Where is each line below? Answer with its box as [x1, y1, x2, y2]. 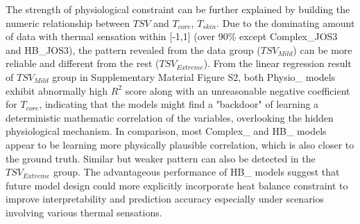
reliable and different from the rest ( [6, 56, 160, 71]
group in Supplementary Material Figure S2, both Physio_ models [52, 69, 336, 84]
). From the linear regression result [203, 56, 352, 71]
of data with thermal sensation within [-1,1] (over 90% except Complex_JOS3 [6, 29, 338, 44]
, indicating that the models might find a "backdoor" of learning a [39, 97, 319, 111]
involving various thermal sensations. [6, 205, 162, 219]
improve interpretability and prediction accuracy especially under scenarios [6, 192, 325, 206]
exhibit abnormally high [6, 83, 108, 97]
